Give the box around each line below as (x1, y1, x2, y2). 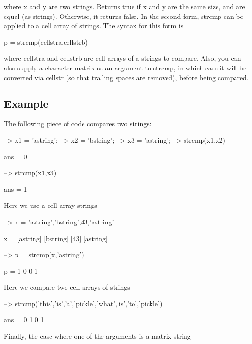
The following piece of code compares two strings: (4, 119, 151, 129)
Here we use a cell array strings (4, 200, 97, 210)
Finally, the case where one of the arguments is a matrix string (4, 331, 191, 341)
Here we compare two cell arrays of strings (4, 282, 130, 292)
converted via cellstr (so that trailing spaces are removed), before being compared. (4, 72, 249, 82)
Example (4, 96, 49, 111)
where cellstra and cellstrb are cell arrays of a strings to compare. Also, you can (4, 53, 241, 63)
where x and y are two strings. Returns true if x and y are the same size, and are (4, 1, 245, 11)
